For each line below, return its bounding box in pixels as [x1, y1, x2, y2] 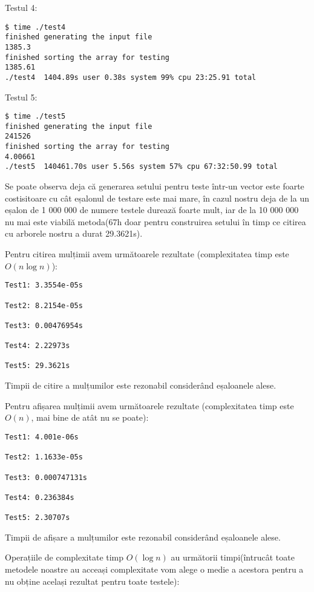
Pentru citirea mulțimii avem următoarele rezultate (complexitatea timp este [5, 248, 289, 260]
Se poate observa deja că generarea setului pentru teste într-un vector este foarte [5, 180, 304, 192]
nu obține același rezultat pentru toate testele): [5, 574, 180, 587]
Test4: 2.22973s [5, 341, 70, 350]
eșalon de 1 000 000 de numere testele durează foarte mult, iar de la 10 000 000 [5, 203, 299, 216]
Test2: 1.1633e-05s [5, 453, 83, 462]
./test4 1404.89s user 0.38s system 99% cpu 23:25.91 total [5, 73, 257, 82]
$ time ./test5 [5, 112, 66, 121]
